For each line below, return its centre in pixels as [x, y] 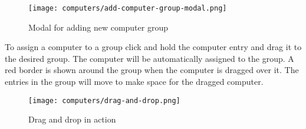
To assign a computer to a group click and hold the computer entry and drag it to [153, 47]
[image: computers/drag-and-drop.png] [104, 100]
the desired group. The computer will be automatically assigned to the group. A [149, 58]
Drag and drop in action [72, 119]
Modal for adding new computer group [98, 27]
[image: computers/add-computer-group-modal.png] [128, 8]
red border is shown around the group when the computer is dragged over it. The [152, 70]
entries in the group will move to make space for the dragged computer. [134, 82]
